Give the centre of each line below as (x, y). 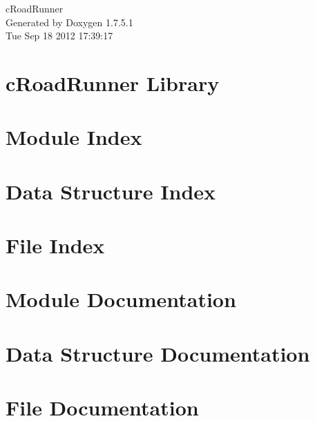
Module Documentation (121, 299)
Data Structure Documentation (158, 353)
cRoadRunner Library (113, 82)
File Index (55, 245)
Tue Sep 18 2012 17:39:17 (59, 36)
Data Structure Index (111, 191)
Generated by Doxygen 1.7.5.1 (69, 22)
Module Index (74, 137)
